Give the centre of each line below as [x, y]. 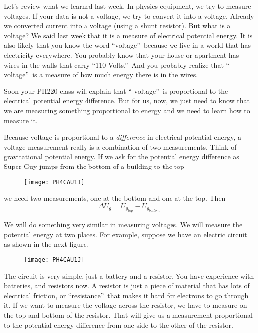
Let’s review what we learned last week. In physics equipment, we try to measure [128, 6]
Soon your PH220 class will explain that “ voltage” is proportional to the [116, 91]
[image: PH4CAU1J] [54, 260]
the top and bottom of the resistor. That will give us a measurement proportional [128, 314]
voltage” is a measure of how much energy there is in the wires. [101, 74]
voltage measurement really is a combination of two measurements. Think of [120, 146]
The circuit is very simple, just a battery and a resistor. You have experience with [129, 276]
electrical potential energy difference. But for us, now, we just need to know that [127, 101]
